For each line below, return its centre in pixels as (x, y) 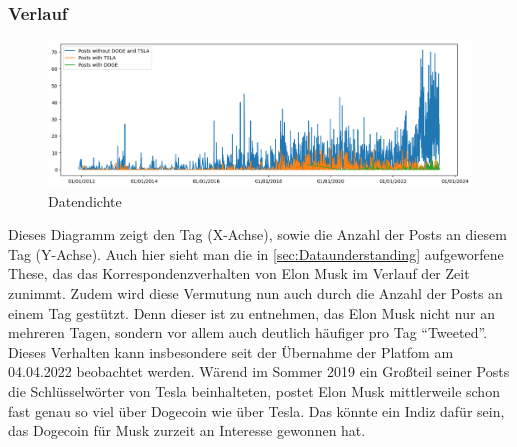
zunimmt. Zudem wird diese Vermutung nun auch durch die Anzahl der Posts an (255, 293)
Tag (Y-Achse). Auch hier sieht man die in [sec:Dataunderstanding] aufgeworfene (256, 253)
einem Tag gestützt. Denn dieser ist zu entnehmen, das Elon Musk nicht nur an (251, 312)
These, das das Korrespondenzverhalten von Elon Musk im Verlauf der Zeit (239, 273)
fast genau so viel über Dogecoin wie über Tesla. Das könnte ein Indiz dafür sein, (256, 410)
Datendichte (85, 200)
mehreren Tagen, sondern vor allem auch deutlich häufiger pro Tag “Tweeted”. (248, 332)
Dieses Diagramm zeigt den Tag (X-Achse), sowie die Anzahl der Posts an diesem (257, 234)
